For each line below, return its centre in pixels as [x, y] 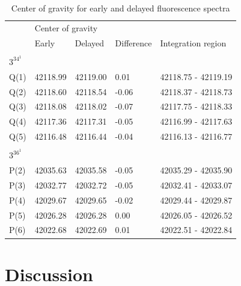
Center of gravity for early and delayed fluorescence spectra [120, 8]
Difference [133, 42]
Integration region [193, 42]
